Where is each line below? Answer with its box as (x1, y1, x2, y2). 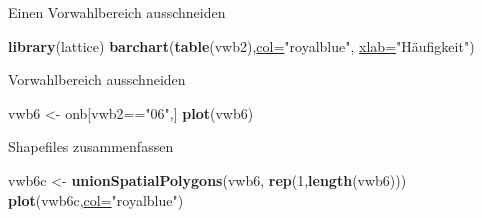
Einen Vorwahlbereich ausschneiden (8, 2, 226, 22)
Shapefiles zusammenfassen (8, 136, 174, 157)
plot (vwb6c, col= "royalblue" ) (8, 189, 184, 210)
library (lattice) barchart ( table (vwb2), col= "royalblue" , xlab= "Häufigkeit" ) (8, 35, 475, 56)
